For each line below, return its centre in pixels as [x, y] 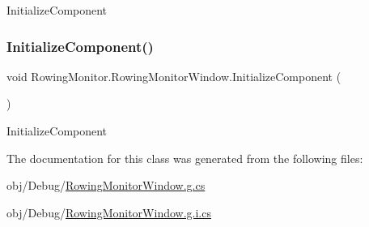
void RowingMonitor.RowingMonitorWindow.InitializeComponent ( [174, 76]
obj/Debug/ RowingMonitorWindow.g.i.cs [109, 212]
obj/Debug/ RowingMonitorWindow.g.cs [106, 185]
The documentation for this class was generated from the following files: [185, 158]
